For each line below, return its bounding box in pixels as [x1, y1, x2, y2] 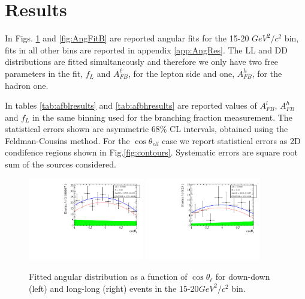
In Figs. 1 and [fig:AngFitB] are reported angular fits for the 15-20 [5, 32, 249, 44]
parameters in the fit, [5, 67, 83, 79]
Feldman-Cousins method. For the [5, 134, 130, 146]
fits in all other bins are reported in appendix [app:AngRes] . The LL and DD [5, 43, 288, 56]
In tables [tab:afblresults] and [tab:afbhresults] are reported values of [5, 99, 257, 112]
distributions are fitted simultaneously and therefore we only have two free [5, 55, 278, 68]
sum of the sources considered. [5, 158, 116, 171]
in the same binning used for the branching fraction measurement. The [32, 110, 292, 123]
